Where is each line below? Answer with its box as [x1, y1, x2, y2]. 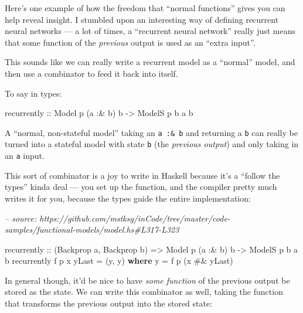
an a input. [5, 149, 45, 162]
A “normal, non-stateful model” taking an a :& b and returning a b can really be [5, 126, 298, 138]
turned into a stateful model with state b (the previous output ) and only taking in [5, 138, 299, 150]
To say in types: [5, 87, 62, 99]
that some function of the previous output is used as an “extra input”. [5, 36, 256, 48]
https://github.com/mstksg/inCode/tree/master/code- [39, 212, 230, 224]
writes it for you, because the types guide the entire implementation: [5, 192, 251, 204]
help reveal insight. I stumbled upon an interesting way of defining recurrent [5, 13, 279, 25]
